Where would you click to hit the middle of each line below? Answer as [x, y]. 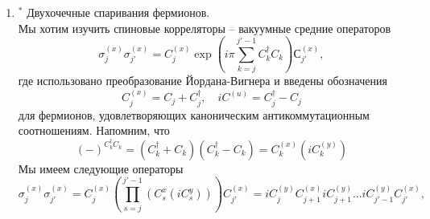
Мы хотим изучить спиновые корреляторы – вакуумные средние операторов [205, 28]
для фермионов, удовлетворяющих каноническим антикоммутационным [194, 114]
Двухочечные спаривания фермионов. [118, 12]
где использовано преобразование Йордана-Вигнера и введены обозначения [203, 80]
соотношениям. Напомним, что [94, 130]
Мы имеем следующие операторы [101, 168]
